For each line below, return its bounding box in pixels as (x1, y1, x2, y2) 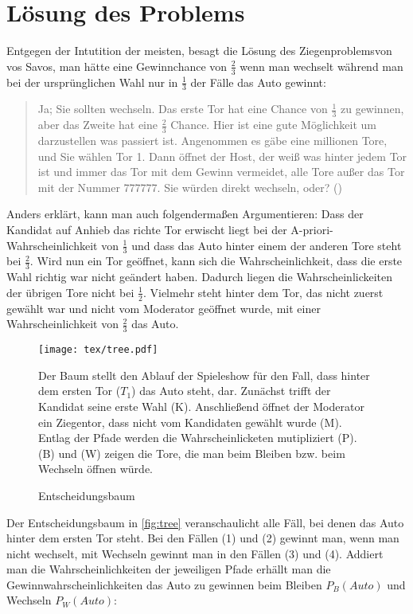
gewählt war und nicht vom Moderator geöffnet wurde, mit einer (6, 299, 321, 316)
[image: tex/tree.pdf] (38, 344, 158, 356)
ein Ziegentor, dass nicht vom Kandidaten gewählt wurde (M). (38, 413, 342, 430)
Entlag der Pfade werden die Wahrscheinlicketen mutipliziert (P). (38, 429, 357, 446)
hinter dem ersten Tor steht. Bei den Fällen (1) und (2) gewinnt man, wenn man (6, 530, 399, 546)
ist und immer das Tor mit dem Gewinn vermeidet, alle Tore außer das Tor (37, 163, 405, 180)
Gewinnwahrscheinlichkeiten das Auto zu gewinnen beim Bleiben (6, 576, 322, 592)
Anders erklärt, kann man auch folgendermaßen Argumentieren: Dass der (6, 205, 364, 222)
